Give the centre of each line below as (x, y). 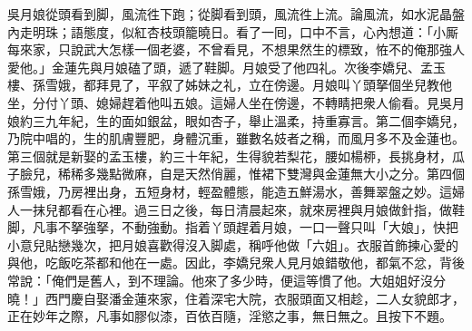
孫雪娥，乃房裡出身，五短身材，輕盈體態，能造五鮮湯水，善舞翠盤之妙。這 (230, 191)
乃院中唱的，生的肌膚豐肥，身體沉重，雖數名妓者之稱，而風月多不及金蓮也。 (236, 138)
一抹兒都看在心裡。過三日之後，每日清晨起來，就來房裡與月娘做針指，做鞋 (242, 209)
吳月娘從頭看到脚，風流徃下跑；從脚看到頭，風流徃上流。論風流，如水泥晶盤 (236, 14)
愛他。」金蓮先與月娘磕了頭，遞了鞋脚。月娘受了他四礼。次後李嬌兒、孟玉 (226, 67)
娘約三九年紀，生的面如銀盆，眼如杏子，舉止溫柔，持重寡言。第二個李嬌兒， (236, 120)
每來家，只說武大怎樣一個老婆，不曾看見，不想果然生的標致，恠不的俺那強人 (236, 49)
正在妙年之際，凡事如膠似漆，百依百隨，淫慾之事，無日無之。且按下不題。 (230, 316)
